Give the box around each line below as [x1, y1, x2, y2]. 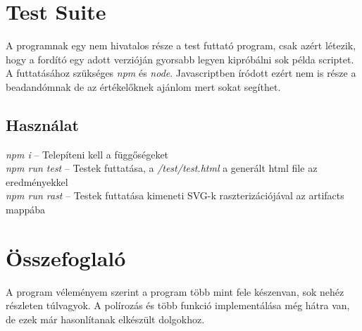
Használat [6, 113, 79, 135]
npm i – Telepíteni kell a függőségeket [6, 146, 169, 161]
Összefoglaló [6, 243, 126, 272]
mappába [6, 202, 46, 217]
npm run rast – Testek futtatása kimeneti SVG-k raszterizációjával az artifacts [6, 188, 344, 203]
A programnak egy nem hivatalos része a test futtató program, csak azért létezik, [6, 38, 356, 53]
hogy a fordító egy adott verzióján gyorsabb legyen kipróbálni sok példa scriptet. [6, 51, 354, 66]
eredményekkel [6, 174, 68, 189]
